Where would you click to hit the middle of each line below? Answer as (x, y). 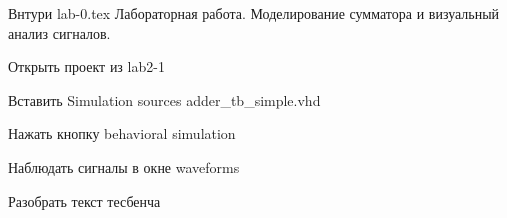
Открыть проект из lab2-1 (86, 66)
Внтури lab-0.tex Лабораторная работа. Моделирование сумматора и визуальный (254, 13)
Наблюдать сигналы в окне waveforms (124, 166)
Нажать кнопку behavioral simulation (122, 133)
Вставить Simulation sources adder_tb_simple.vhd (164, 99)
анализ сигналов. (59, 32)
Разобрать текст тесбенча (84, 200)
